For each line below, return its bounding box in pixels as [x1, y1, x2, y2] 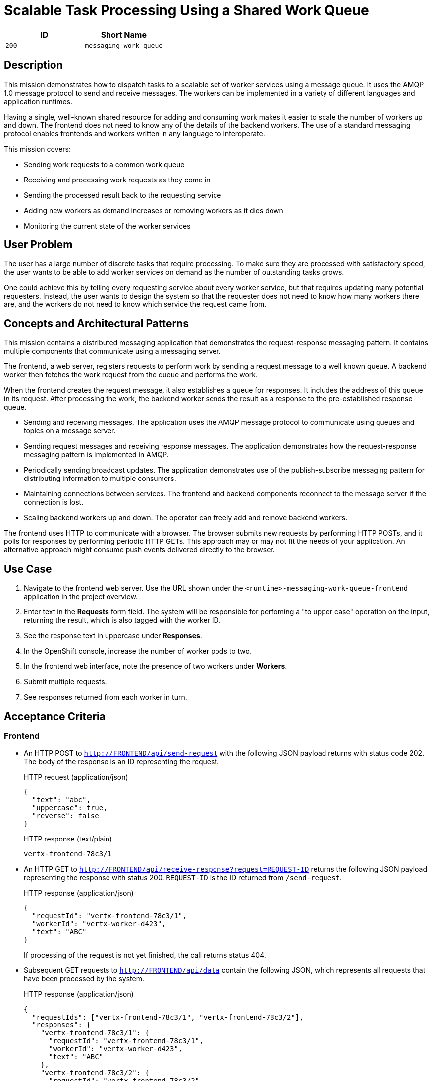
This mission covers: [4, 144, 71, 153]
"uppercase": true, [32, 804, 108, 812]
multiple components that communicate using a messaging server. [4, 347, 221, 356]
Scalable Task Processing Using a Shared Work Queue [4, 2, 369, 19]
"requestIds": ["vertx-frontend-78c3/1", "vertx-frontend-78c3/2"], [32, 1013, 304, 1021]
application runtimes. [4, 97, 72, 106]
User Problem [4, 239, 73, 251]
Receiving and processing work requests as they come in [24, 175, 211, 184]
